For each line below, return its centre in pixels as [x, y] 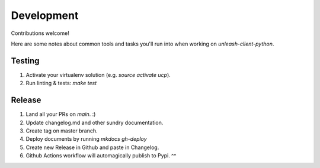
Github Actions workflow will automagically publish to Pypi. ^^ [101, 156]
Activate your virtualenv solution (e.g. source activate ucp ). [98, 75]
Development [45, 15]
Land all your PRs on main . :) [61, 114]
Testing [25, 61]
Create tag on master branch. [62, 131]
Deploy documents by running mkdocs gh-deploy [87, 139]
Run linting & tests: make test [61, 83]
